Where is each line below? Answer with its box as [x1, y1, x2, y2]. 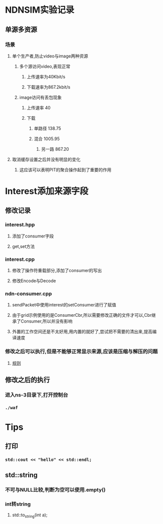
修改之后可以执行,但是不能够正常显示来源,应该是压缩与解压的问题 [5, 348, 158, 355]
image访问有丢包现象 [19, 94, 62, 100]
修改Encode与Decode [12, 278, 56, 284]
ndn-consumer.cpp [5, 290, 52, 297]
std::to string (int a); [12, 512, 48, 519]
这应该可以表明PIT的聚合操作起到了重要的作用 [19, 166, 112, 173]
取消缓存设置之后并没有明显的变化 [12, 156, 81, 162]
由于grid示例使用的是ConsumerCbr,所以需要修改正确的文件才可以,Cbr [12, 312, 152, 318]
